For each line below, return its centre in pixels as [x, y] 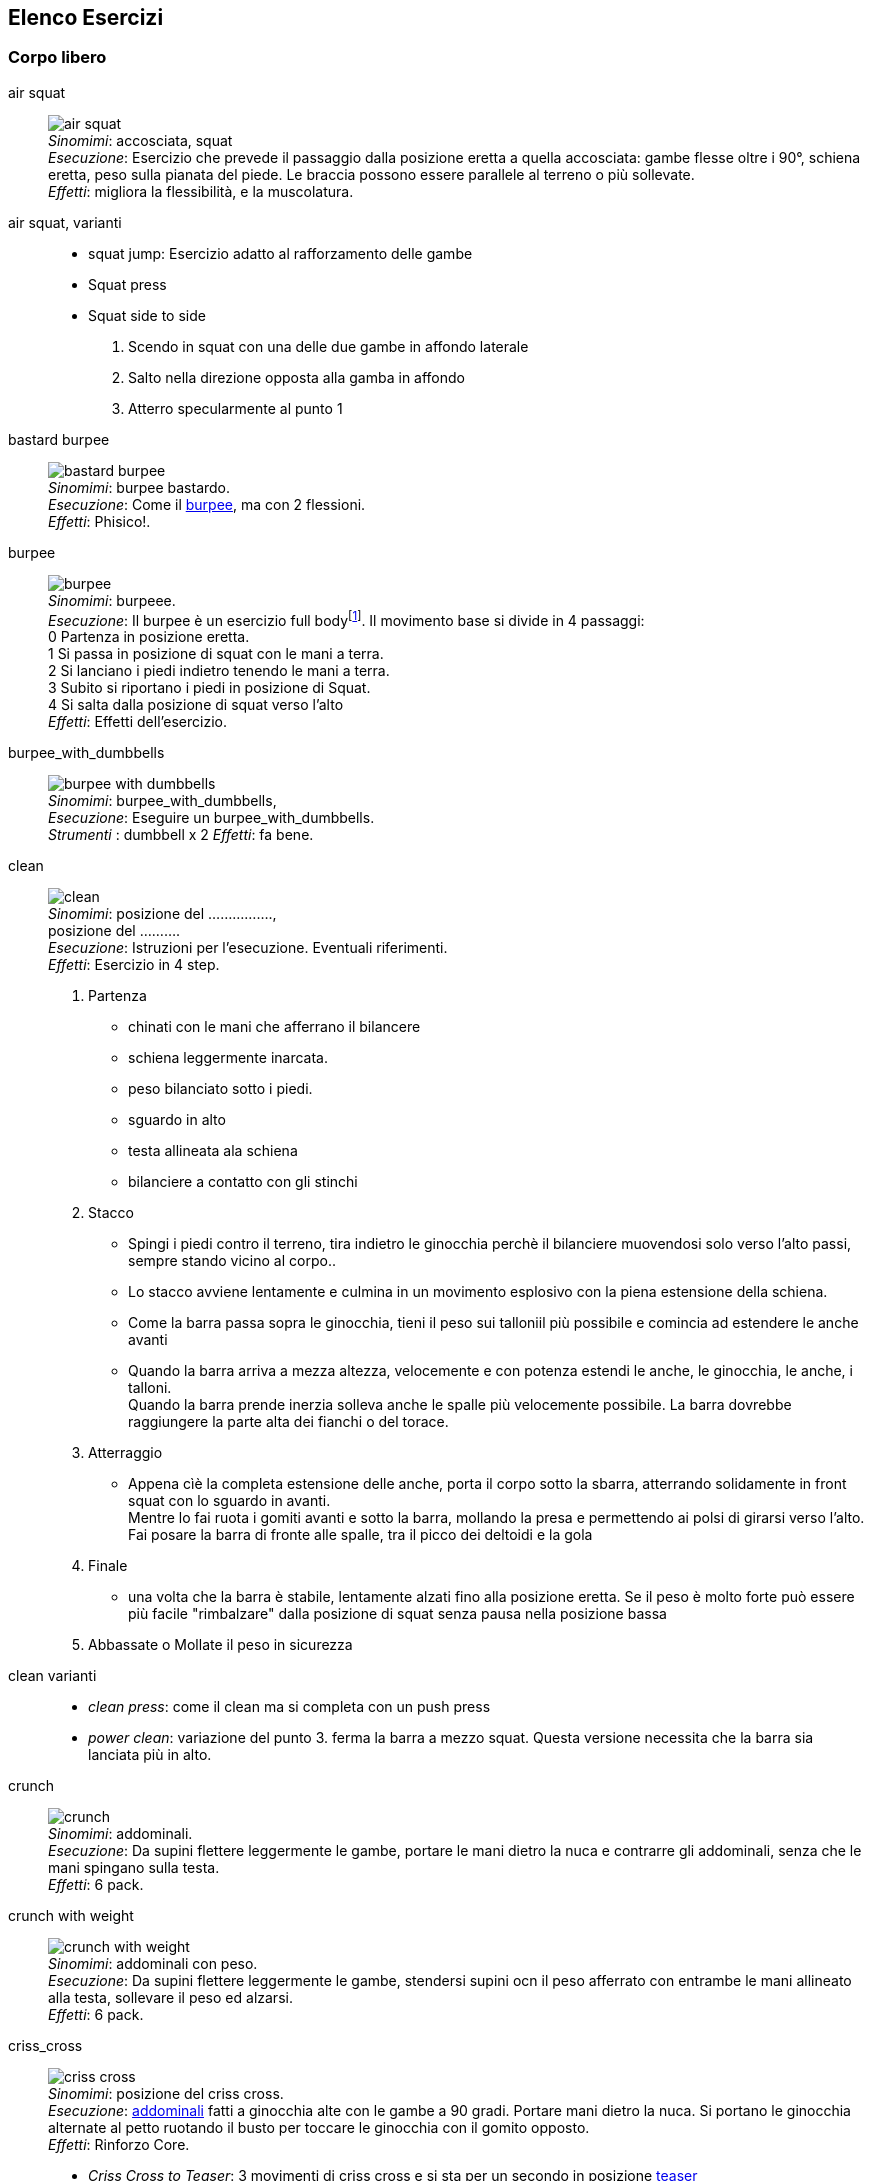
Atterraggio [125, 1453]
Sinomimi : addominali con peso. [153, 1964]
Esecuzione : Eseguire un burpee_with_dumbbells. [211, 818]
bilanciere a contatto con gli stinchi [243, 1182]
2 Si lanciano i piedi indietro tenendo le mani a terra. [219, 671]
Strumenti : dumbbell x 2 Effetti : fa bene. [181, 835]
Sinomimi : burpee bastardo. [139, 487]
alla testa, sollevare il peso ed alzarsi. [170, 1998]
